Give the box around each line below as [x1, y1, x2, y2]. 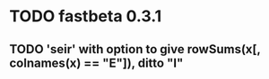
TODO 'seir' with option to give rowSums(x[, [9, 42, 261, 57]
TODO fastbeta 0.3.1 [9, 6, 162, 27]
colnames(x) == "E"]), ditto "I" [9, 55, 184, 70]
